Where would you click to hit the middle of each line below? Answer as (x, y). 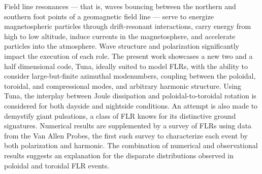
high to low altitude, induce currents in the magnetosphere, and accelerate (120, 36)
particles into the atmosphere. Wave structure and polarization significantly (122, 46)
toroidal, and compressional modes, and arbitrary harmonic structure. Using (123, 85)
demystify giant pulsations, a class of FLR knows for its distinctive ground (120, 115)
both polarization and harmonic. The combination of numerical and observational (131, 145)
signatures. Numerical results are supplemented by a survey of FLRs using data (128, 126)
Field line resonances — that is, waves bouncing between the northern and (120, 6)
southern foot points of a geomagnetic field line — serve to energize (109, 16)
